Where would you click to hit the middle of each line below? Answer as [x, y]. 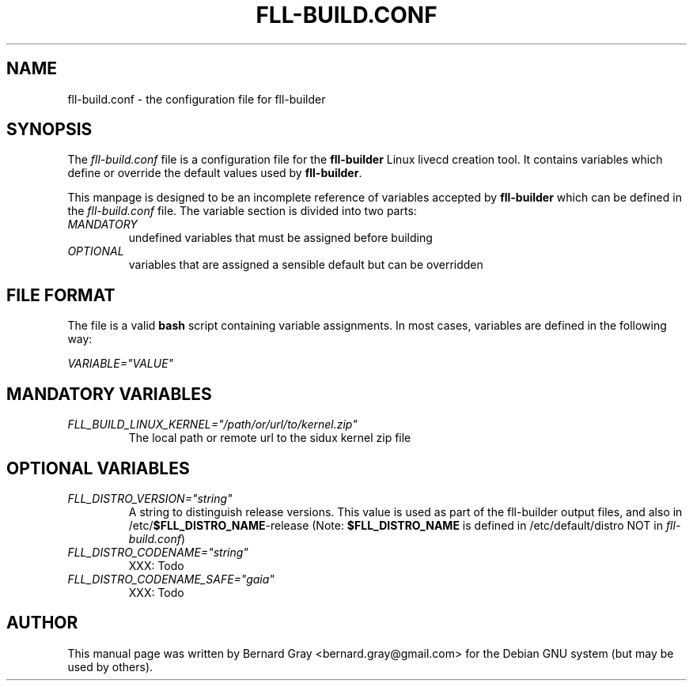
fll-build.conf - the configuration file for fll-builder [197, 99]
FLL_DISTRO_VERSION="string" [150, 498]
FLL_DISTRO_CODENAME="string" [158, 552]
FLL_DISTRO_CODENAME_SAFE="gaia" [171, 579]
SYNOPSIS [49, 130]
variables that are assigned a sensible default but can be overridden [306, 265]
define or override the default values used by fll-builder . [215, 173]
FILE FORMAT [61, 295]
